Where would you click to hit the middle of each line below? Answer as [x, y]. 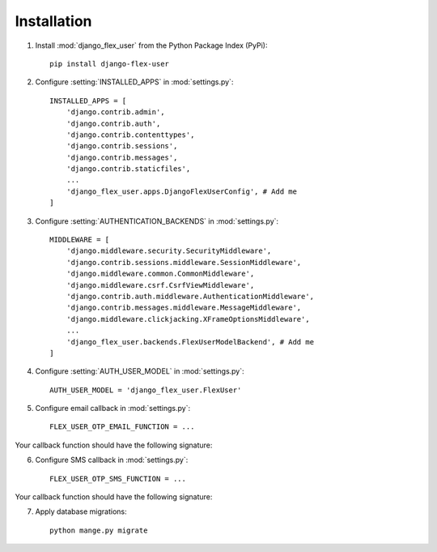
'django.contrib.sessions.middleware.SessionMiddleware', [184, 262]
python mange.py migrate [99, 530]
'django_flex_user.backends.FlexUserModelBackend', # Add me [190, 342]
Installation [53, 21]
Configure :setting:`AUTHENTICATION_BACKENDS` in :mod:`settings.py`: [157, 221]
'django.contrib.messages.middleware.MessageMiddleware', [184, 308]
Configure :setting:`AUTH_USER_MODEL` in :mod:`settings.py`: [140, 371]
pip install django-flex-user [110, 64]
